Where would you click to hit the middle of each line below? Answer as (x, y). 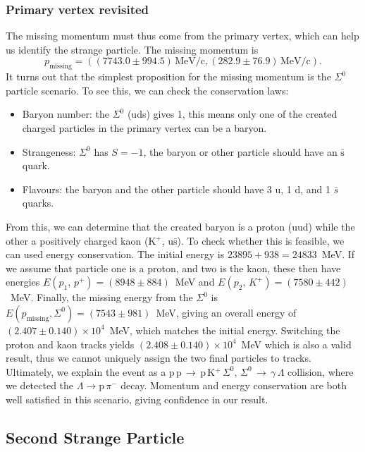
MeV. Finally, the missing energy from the (101, 297)
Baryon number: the (66, 114)
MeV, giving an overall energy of (226, 312)
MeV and (195, 282)
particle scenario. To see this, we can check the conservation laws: (147, 90)
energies (23, 282)
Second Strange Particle (95, 437)
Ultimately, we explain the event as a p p (94, 371)
